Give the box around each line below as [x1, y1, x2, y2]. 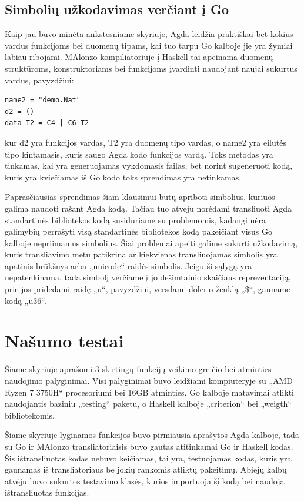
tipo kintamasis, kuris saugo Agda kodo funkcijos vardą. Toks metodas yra [5, 148, 273, 160]
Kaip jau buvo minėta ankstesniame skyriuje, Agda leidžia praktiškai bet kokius [5, 28, 293, 40]
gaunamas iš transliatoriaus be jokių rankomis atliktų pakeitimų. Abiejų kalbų [5, 463, 287, 476]
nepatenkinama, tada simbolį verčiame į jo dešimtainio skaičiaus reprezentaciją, [5, 271, 291, 283]
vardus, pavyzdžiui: [5, 73, 74, 86]
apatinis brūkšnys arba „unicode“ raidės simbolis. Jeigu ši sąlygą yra [5, 259, 252, 272]
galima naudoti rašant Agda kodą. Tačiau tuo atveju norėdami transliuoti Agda [5, 202, 292, 214]
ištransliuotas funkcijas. [5, 486, 89, 498]
